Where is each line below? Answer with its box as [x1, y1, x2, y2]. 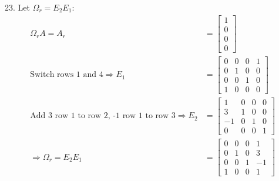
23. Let [5, 1, 30, 13]
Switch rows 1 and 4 [30, 71, 103, 79]
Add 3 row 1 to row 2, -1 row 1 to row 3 [30, 112, 176, 120]
